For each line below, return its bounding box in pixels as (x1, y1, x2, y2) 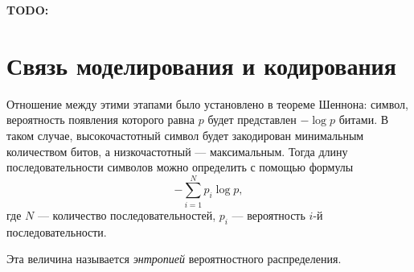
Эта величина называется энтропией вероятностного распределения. (6, 250, 342, 267)
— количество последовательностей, (37, 206, 216, 223)
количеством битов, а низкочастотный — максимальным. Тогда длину (6, 142, 348, 159)
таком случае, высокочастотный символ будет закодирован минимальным (6, 126, 364, 143)
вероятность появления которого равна (6, 111, 195, 128)
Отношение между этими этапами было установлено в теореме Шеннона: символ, (6, 95, 408, 112)
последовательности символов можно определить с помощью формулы (6, 159, 354, 175)
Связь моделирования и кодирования (6, 48, 396, 81)
